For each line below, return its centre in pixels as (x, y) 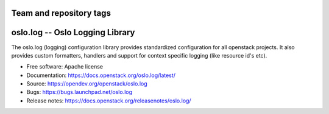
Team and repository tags (61, 13)
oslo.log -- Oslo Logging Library (73, 32)
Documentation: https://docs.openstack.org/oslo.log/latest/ (101, 75)
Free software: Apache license (65, 67)
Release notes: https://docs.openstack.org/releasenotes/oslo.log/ (109, 101)
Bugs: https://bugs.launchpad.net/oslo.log (80, 92)
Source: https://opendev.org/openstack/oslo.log (87, 84)
